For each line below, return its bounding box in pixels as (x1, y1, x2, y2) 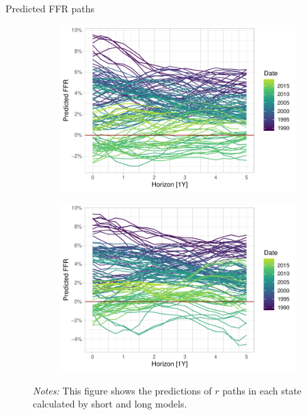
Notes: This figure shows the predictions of (33, 383, 212, 397)
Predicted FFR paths (5, 1, 95, 15)
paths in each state (222, 383, 302, 397)
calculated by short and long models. (33, 397, 187, 411)
